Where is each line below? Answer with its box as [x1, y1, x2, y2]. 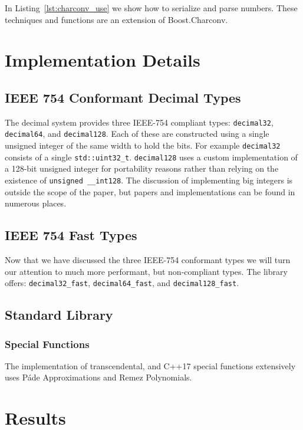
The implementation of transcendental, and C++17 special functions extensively [5, 359, 296, 372]
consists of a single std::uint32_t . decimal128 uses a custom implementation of [5, 150, 298, 163]
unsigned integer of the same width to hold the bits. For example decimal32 [5, 139, 281, 152]
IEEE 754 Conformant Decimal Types [5, 88, 241, 106]
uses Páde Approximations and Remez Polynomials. [5, 371, 192, 383]
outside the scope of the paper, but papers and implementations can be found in [5, 185, 295, 198]
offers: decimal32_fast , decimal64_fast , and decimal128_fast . [5, 277, 239, 289]
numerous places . [5, 197, 67, 209]
